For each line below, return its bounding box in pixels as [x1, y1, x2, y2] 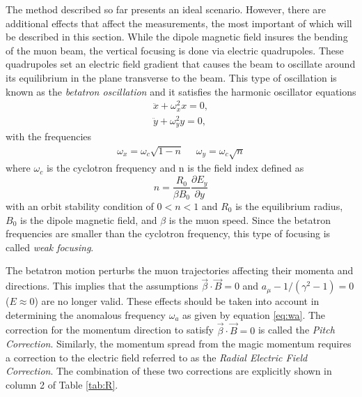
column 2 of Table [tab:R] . [6, 377, 118, 391]
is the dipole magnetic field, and [19, 212, 157, 227]
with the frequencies [6, 129, 92, 144]
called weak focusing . [6, 239, 94, 254]
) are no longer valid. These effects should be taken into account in [34, 294, 320, 308]
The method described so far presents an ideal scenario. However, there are [6, 2, 326, 16]
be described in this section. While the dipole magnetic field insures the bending [6, 29, 348, 44]
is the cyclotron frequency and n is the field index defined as [46, 160, 304, 175]
